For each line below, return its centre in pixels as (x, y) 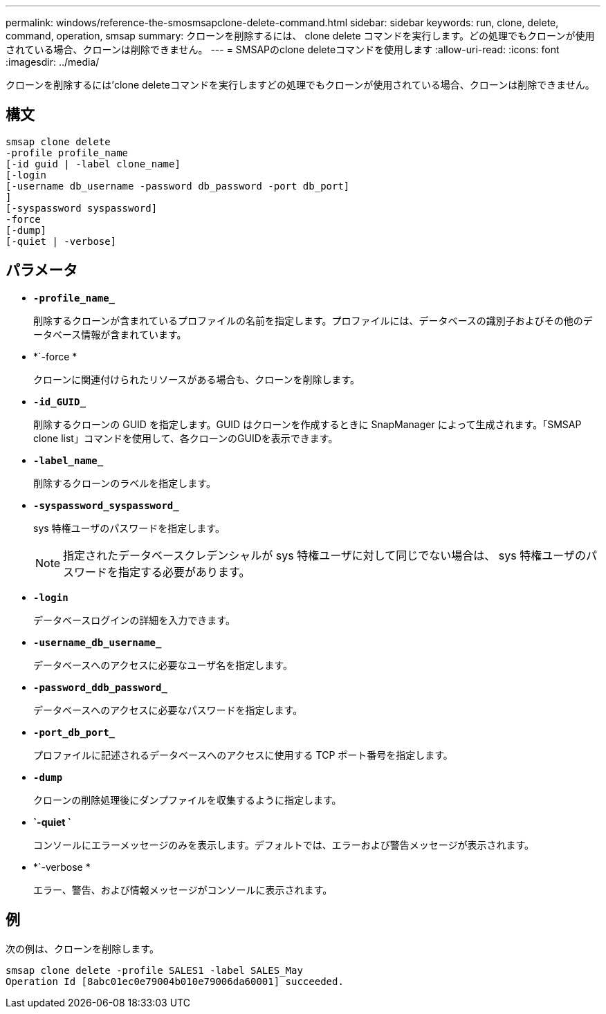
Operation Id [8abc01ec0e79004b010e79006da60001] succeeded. (175, 981)
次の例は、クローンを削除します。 (82, 948)
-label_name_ (68, 460)
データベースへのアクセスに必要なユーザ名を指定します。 (163, 665)
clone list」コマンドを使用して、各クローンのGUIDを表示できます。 (186, 438)
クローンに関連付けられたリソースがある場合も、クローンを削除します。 (197, 379)
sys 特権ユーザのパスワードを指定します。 (129, 528)
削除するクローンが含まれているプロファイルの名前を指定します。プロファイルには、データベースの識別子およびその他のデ (313, 320)
